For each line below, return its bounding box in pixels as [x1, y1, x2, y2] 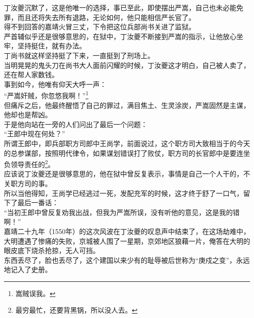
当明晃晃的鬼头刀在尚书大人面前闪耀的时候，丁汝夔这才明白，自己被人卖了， [4, 60, 250, 70]
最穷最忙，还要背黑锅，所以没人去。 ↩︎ [15, 304, 138, 315]
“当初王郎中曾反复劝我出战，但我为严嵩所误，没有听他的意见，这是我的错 [4, 207, 240, 217]
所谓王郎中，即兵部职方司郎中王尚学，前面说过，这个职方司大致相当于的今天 [4, 138, 250, 148]
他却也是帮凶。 [4, 109, 52, 120]
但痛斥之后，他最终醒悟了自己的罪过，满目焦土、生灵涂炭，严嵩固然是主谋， [4, 100, 250, 110]
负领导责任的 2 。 [4, 158, 55, 169]
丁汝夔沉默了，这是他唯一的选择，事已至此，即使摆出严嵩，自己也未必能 [4, 2, 236, 12]
